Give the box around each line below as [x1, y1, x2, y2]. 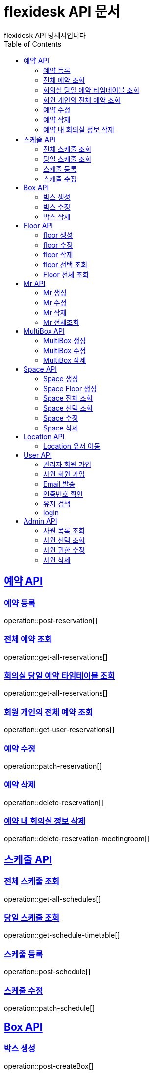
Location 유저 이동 [43, 441, 101, 450]
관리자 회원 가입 [43, 460, 92, 468]
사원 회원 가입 [43, 469, 85, 478]
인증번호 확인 [43, 489, 83, 498]
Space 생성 [43, 374, 78, 383]
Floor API [24, 221, 53, 230]
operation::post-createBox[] [4, 1062, 94, 1071]
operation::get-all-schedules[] [4, 895, 101, 903]
